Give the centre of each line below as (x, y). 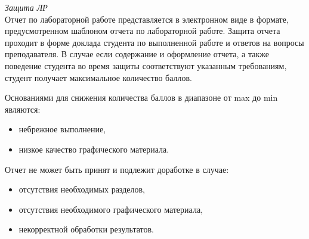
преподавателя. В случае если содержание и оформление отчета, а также (137, 54)
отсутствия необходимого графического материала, (111, 209)
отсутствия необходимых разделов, (82, 189)
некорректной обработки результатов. (86, 229)
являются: (23, 109)
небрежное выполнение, (62, 129)
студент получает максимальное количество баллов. (98, 77)
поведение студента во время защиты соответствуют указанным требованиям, (146, 65)
